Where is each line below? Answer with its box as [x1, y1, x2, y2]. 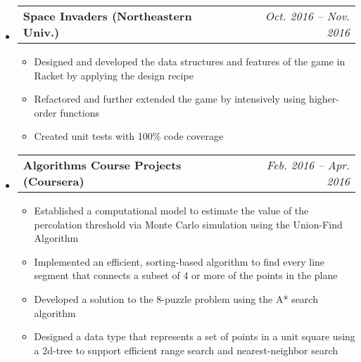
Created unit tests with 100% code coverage [34, 129, 224, 143]
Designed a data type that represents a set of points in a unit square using [34, 329, 355, 344]
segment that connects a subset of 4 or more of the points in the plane [34, 268, 338, 283]
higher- [309, 91, 339, 106]
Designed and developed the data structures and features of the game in [34, 54, 346, 68]
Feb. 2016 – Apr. [266, 156, 350, 173]
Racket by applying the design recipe [34, 67, 194, 82]
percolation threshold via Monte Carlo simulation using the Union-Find [34, 216, 343, 231]
